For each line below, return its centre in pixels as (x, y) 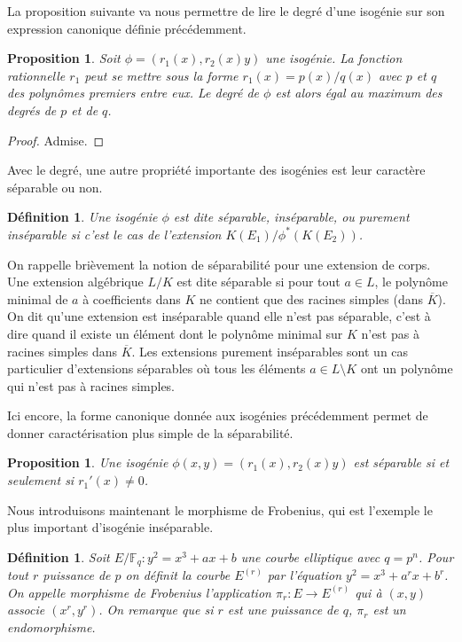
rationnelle (36, 75)
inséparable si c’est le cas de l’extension (114, 234)
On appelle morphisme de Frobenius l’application (139, 592)
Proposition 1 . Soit (64, 58)
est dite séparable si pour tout (258, 282)
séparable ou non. (55, 187)
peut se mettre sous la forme (161, 75)
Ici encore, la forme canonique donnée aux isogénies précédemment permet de (218, 415)
